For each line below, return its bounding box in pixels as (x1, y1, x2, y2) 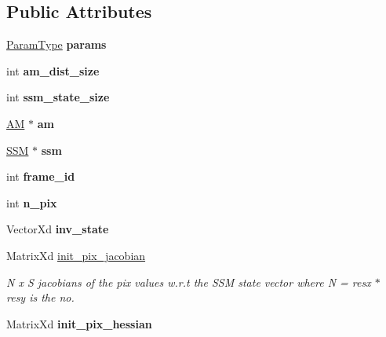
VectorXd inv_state (6, 221, 109, 237)
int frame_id (6, 168, 75, 185)
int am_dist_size (6, 62, 100, 79)
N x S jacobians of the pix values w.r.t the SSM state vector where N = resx (6, 273, 371, 290)
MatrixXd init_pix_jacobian (6, 247, 146, 263)
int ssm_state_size (6, 89, 110, 105)
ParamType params (6, 36, 107, 53)
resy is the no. (6, 289, 75, 306)
